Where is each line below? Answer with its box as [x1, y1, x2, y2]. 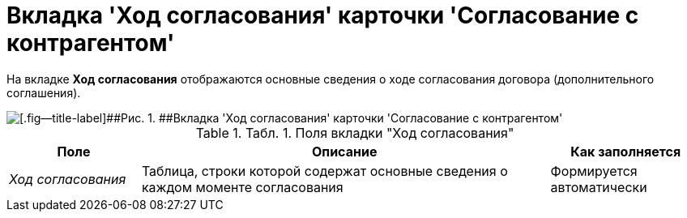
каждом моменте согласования [141, 178, 343, 195]
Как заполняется [570, 143, 681, 160]
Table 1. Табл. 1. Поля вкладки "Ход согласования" [195, 124, 514, 141]
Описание [312, 143, 378, 160]
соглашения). [6, 85, 81, 100]
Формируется [550, 162, 638, 179]
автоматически [550, 178, 647, 195]
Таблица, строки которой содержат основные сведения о [141, 162, 508, 179]
